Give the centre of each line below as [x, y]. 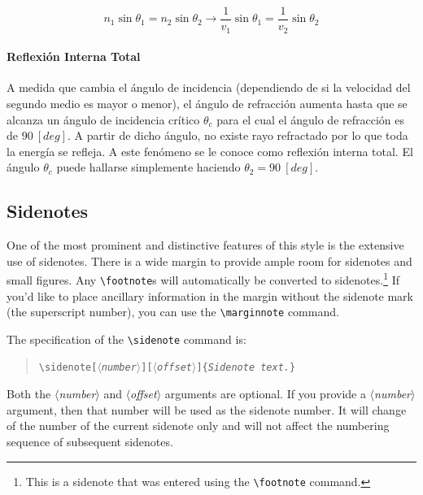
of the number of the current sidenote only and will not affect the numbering [198, 426]
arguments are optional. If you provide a [265, 394]
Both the [29, 394]
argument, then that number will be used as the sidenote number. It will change [207, 409]
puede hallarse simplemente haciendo [148, 167]
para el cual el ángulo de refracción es [310, 119]
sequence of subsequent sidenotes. [90, 441]
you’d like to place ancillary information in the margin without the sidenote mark [210, 295]
